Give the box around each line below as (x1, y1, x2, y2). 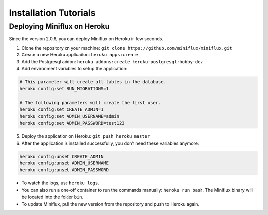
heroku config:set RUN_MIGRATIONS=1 (19, 86, 109, 92)
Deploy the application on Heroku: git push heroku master (21, 133, 150, 139)
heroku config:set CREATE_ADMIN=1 (19, 107, 104, 112)
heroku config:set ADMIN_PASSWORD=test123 (19, 120, 125, 126)
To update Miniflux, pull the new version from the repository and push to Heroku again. (21, 201, 200, 207)
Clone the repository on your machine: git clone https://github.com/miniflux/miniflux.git (21, 45, 233, 51)
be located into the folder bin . (21, 194, 84, 200)
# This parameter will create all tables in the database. (19, 79, 166, 84)
